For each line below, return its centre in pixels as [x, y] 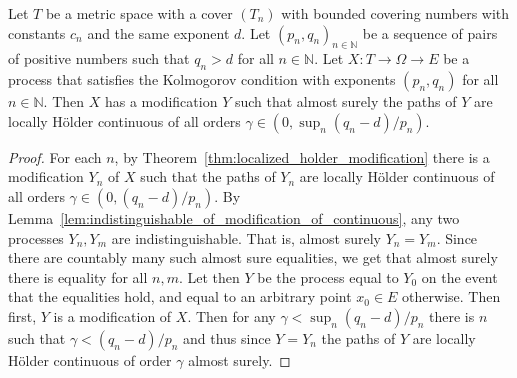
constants [37, 32]
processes [36, 237]
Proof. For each [55, 156]
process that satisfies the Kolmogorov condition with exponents [202, 79]
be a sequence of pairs [430, 32]
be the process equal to [328, 276]
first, [22, 315]
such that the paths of [208, 176]
